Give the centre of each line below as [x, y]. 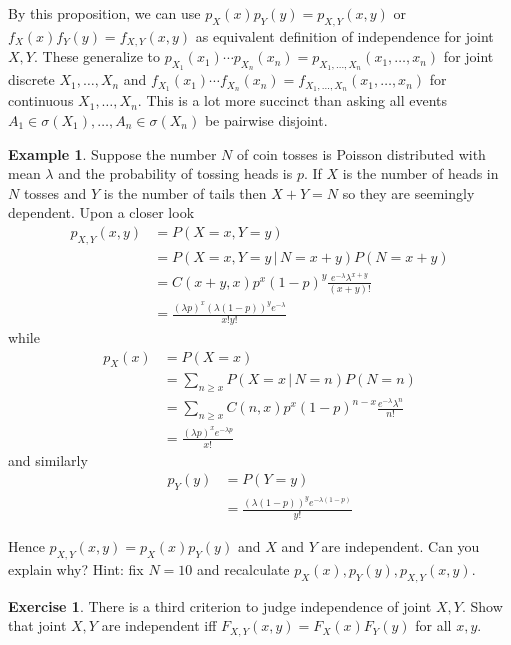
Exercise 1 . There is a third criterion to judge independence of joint [220, 605]
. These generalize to [97, 56]
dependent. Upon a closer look [101, 212]
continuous [41, 100]
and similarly [48, 459]
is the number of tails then [185, 192]
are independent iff [159, 625]
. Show [482, 605]
